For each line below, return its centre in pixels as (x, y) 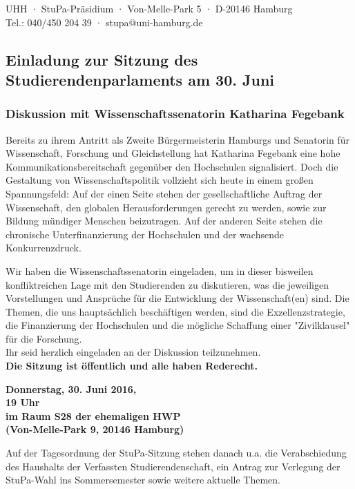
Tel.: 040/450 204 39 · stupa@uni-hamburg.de (104, 22)
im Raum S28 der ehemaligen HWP (93, 415)
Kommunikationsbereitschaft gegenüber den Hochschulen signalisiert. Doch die (172, 166)
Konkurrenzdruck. (44, 248)
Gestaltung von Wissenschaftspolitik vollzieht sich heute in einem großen (160, 180)
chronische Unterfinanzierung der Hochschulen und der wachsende (145, 234)
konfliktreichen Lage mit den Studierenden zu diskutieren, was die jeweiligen (167, 284)
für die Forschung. (44, 338)
